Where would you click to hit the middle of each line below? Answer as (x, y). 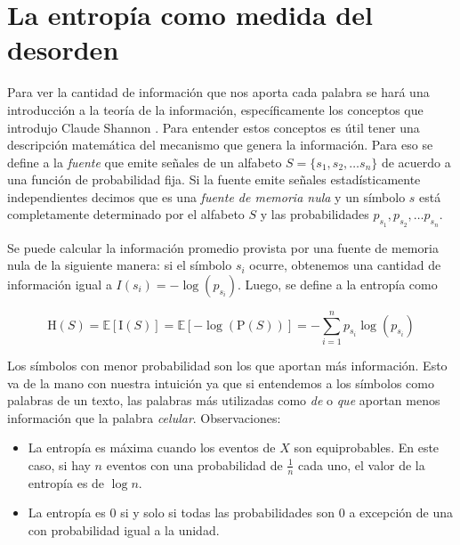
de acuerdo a (416, 162)
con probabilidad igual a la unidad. (124, 529)
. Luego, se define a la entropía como (338, 284)
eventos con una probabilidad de (194, 464)
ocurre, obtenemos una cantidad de (345, 265)
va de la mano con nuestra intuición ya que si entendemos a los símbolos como (221, 382)
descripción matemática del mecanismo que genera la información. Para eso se (220, 145)
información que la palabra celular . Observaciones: (144, 417)
